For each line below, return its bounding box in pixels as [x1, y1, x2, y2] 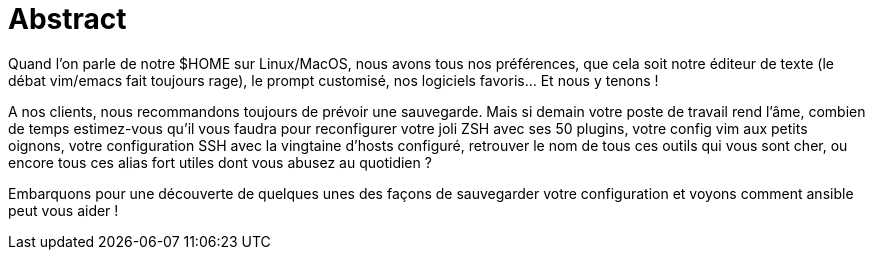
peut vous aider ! [8, 201, 119, 219]
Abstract [8, 2, 127, 36]
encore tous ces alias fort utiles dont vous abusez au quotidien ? [8, 153, 432, 171]
